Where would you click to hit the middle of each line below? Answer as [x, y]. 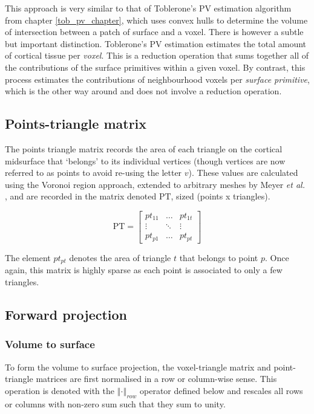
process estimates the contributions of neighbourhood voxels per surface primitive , [157, 79]
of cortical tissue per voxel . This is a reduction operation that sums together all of [157, 55]
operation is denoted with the [60, 390]
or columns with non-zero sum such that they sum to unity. [115, 403]
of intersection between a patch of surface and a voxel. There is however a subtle [154, 32]
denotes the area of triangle [120, 257]
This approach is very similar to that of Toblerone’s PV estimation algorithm [148, 8]
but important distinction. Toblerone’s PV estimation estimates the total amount [156, 43]
